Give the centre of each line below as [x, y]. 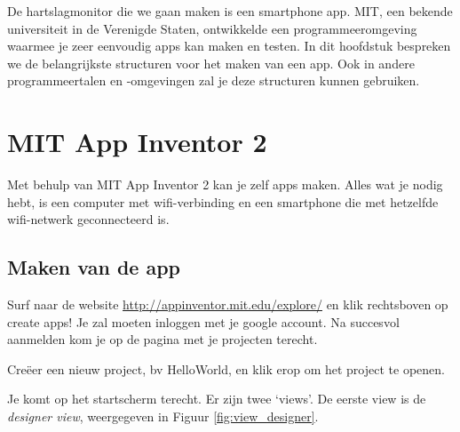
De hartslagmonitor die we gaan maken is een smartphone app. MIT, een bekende [230, 11]
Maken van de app [94, 267]
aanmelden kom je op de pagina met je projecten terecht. [163, 339]
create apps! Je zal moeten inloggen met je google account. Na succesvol [203, 321]
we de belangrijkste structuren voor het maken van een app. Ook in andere [211, 63]
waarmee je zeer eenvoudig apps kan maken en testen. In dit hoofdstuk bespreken [229, 46]
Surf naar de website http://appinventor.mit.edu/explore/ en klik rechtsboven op [228, 304]
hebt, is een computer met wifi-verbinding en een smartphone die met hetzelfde [223, 201]
